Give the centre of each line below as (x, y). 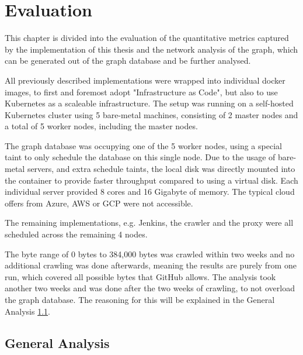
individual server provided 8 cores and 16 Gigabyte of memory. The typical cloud (150, 192)
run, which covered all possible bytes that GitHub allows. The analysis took (140, 276)
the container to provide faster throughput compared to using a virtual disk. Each (151, 180)
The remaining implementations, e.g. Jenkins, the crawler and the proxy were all (149, 223)
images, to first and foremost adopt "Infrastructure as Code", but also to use (141, 92)
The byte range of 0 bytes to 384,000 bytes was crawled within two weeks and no (150, 254)
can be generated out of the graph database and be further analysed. (128, 61)
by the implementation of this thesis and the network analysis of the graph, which (151, 49)
